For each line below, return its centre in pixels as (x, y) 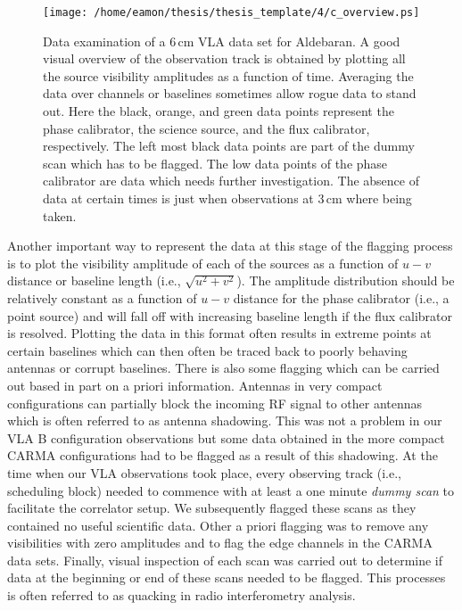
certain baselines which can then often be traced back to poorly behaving (207, 350)
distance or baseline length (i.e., (94, 280)
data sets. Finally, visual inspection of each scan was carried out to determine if (225, 560)
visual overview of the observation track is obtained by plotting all (224, 58)
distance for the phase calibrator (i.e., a (341, 297)
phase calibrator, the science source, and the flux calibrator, (206, 128)
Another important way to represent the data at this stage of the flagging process (230, 246)
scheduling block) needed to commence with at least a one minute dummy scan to (231, 490)
